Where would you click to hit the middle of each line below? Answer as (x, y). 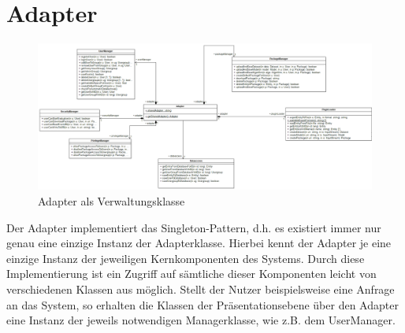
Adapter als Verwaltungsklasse (111, 201)
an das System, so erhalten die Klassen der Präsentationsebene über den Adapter (202, 304)
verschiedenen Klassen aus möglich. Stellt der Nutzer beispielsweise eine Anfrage (201, 289)
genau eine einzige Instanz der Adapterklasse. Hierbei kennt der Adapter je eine (199, 243)
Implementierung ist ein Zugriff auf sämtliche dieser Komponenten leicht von (191, 274)
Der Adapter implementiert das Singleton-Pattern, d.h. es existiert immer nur (194, 227)
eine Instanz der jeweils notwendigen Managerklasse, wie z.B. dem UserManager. (201, 320)
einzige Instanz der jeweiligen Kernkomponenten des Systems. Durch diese (186, 258)
